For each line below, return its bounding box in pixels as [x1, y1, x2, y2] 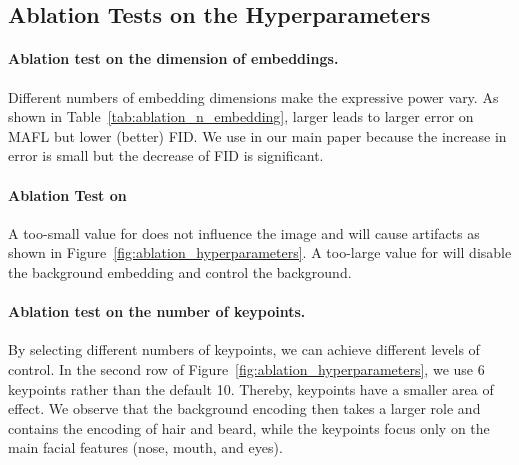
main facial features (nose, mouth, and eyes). [8, 437, 283, 458]
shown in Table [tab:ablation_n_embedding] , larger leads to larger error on [8, 106, 474, 127]
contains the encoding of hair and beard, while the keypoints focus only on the [8, 417, 490, 438]
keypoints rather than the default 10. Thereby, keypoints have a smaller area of [8, 378, 494, 399]
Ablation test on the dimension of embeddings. [8, 48, 339, 69]
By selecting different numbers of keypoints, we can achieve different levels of [8, 339, 480, 360]
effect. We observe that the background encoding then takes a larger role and [8, 398, 481, 419]
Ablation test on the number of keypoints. [8, 301, 306, 322]
